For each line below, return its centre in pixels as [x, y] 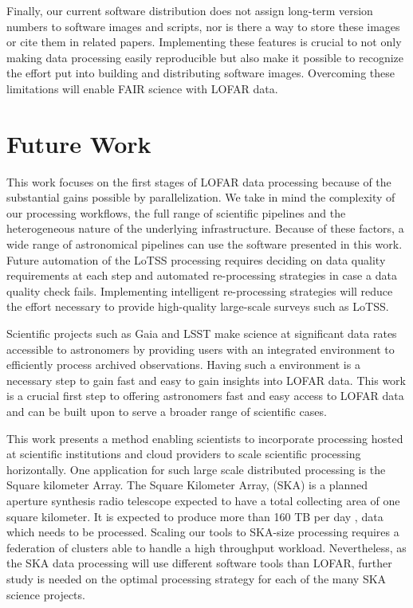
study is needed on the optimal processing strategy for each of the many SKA [197, 578]
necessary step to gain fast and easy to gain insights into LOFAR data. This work [206, 380]
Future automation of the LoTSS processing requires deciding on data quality [196, 259]
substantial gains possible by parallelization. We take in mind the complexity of [201, 197]
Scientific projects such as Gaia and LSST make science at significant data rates [202, 333]
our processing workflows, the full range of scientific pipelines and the [176, 212]
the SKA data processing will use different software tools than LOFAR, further [199, 563]
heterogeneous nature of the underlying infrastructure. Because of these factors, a [205, 228]
